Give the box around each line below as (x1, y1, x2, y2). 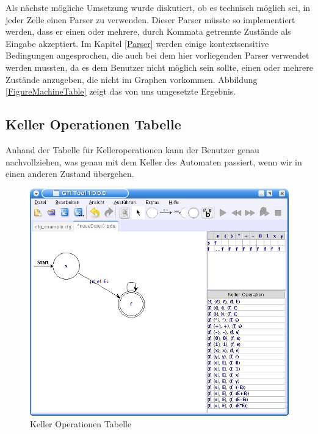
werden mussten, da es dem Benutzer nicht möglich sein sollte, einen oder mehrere (5, 60, 313, 73)
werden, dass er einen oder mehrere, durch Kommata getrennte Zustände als (5, 25, 291, 38)
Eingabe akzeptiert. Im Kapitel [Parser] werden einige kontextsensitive (5, 37, 269, 49)
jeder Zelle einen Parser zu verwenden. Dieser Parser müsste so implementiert (5, 13, 295, 26)
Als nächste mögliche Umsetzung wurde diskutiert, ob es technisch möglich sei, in (5, 1, 311, 13)
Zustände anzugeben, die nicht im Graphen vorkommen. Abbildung (5, 73, 258, 85)
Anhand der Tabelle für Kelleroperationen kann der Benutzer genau (5, 143, 259, 156)
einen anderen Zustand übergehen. (5, 167, 134, 180)
